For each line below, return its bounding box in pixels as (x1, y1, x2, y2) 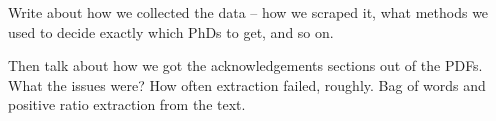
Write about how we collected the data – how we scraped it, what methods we (8, 2, 489, 22)
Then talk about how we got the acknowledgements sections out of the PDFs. (8, 55, 483, 76)
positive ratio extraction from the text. (8, 94, 246, 115)
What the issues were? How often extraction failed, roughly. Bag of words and (8, 74, 486, 95)
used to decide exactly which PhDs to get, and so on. (8, 21, 334, 42)
